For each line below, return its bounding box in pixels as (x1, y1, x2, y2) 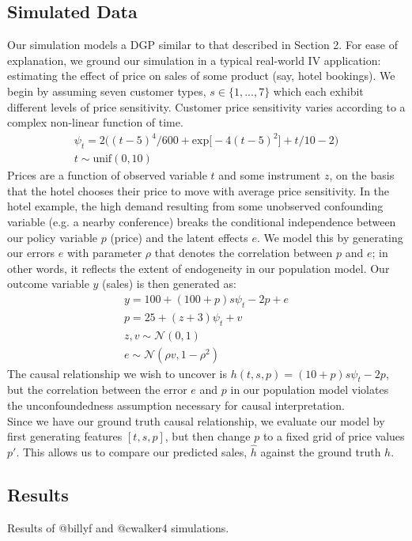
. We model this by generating (256, 229, 403, 245)
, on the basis (329, 167, 395, 183)
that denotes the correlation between (154, 244, 333, 261)
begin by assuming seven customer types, (7, 82, 206, 99)
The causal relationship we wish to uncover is (7, 365, 228, 381)
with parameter (66, 244, 142, 261)
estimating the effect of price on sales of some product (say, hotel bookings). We (7, 67, 395, 84)
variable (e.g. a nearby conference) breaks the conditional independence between (7, 213, 396, 229)
